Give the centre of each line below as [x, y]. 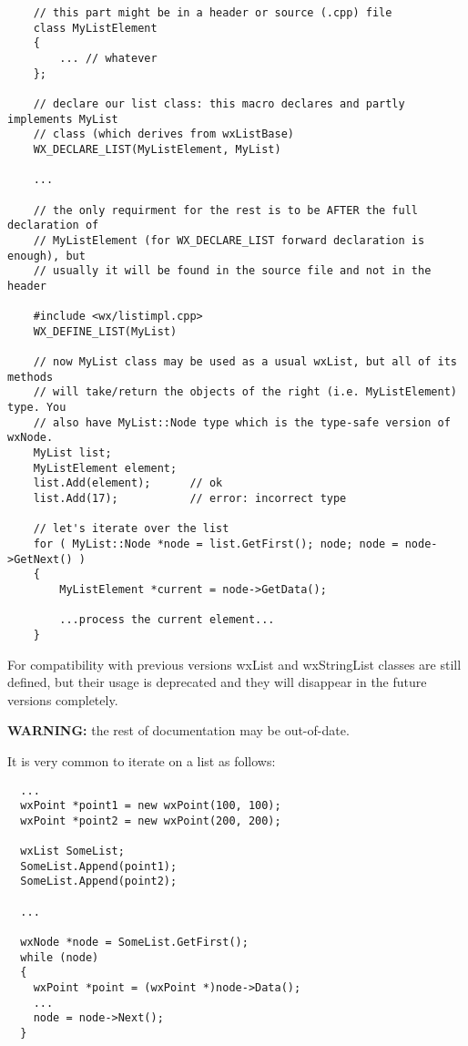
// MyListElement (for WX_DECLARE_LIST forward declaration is [229, 240]
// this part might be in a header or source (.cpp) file [213, 13]
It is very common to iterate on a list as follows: [142, 760]
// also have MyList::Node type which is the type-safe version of [242, 422]
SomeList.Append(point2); [99, 882]
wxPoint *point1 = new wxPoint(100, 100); [151, 806]
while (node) [60, 957]
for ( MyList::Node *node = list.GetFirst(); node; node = [216, 544]
